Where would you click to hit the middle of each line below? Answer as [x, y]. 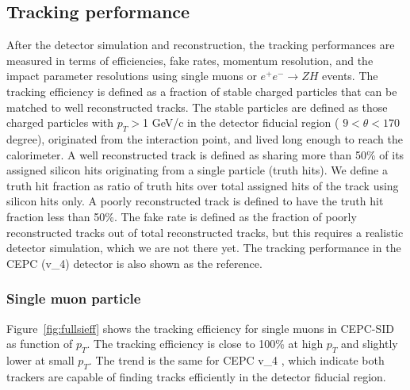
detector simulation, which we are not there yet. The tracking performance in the [204, 248]
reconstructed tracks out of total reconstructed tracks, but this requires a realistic [205, 232]
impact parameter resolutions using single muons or [132, 76]
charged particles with [60, 122]
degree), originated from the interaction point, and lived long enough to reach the [205, 138]
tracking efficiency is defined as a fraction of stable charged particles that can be [202, 91]
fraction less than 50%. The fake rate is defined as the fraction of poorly [182, 216]
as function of [40, 344]
